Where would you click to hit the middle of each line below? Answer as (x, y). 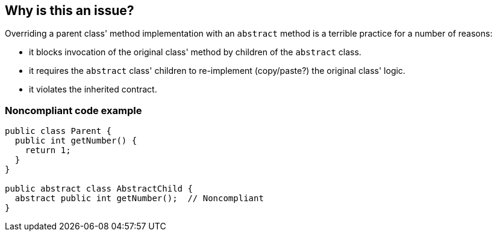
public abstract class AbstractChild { (99, 189)
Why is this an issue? (70, 11)
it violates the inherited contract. (93, 89)
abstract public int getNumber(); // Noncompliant (139, 198)
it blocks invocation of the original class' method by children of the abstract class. (195, 52)
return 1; (48, 150)
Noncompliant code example (73, 110)
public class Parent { (58, 131)
